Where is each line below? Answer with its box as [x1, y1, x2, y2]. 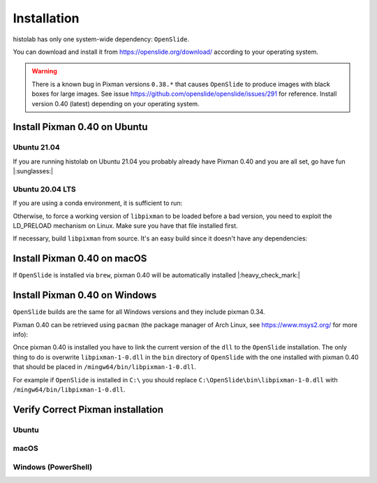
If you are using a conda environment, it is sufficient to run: [13, 199, 183, 208]
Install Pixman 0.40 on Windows [13, 289, 157, 301]
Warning [31, 67, 57, 75]
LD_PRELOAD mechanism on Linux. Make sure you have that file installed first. [13, 221, 238, 230]
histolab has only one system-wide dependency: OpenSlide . [13, 35, 190, 43]
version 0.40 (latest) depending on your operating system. [31, 99, 200, 108]
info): [13, 330, 28, 338]
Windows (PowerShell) [13, 462, 93, 472]
